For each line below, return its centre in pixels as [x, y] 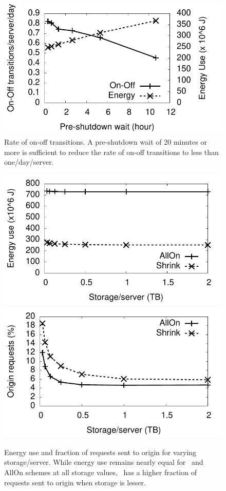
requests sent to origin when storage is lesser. [75, 482]
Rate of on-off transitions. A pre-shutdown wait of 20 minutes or [106, 141]
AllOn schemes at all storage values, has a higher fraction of [100, 472]
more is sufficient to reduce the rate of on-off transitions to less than [111, 152]
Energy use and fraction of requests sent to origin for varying [100, 452]
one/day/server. [29, 162]
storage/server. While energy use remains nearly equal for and [104, 462]
